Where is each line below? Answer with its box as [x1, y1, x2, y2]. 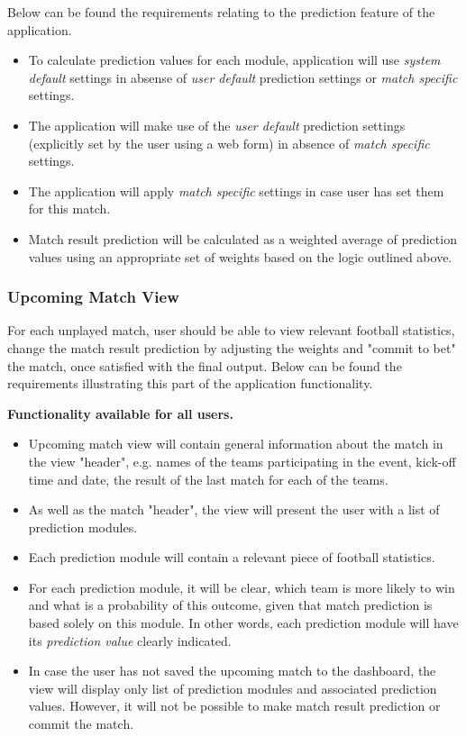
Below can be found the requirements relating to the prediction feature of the [7, 3, 435, 21]
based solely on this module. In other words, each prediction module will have [28, 613, 459, 632]
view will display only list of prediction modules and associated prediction [28, 678, 437, 697]
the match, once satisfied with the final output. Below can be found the [7, 356, 402, 375]
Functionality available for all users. [7, 404, 233, 423]
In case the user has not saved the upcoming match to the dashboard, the [28, 661, 436, 680]
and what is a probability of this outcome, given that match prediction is [28, 595, 433, 614]
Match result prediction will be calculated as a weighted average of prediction [28, 229, 457, 248]
